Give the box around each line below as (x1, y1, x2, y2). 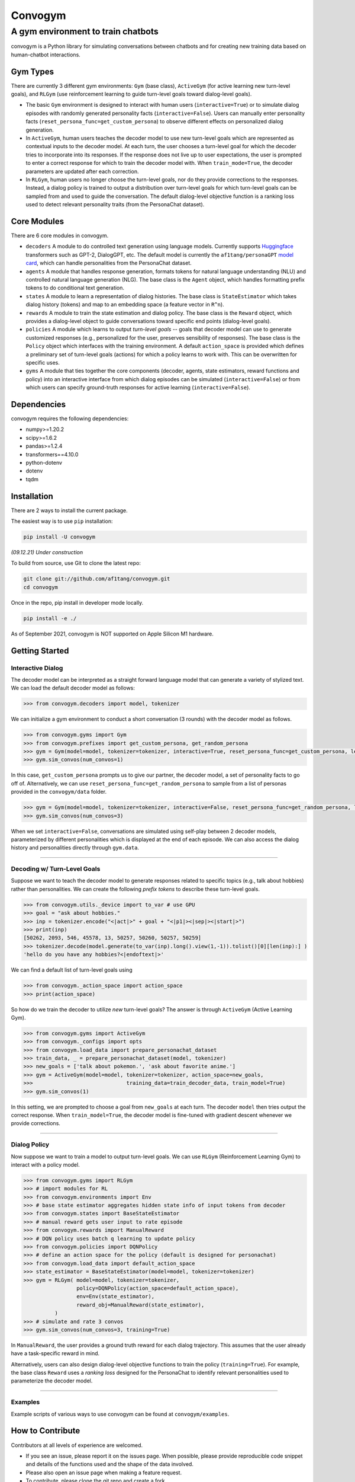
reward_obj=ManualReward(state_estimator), (76, 1301, 205, 1308)
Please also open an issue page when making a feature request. (25, 1469, 182, 1476)
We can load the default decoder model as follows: (11, 685, 135, 692)
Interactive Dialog (11, 664, 63, 672)
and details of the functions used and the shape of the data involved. (25, 1461, 193, 1468)
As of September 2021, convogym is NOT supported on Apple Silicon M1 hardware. (11, 630, 214, 637)
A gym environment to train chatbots (11, 26, 159, 37)
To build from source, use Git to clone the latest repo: (11, 560, 141, 567)
